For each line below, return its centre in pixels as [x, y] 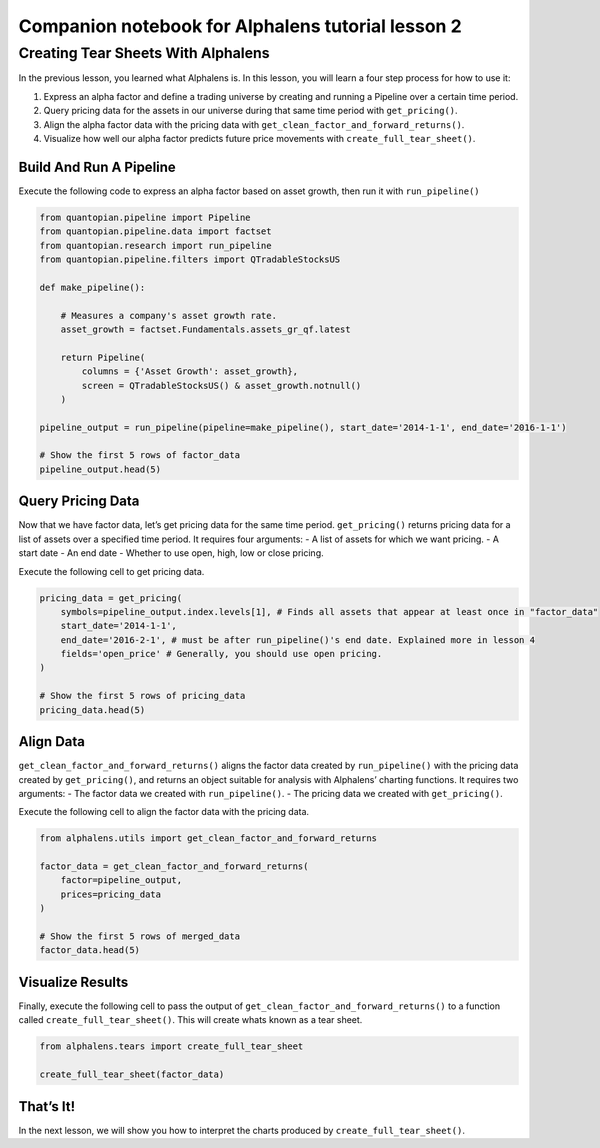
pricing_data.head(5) [92, 709]
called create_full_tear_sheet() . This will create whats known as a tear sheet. [190, 1020]
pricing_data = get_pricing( [111, 598]
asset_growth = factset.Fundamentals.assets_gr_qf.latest [205, 329]
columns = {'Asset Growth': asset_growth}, [190, 371]
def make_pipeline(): [92, 287]
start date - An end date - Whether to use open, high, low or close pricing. [171, 553]
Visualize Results [73, 981]
